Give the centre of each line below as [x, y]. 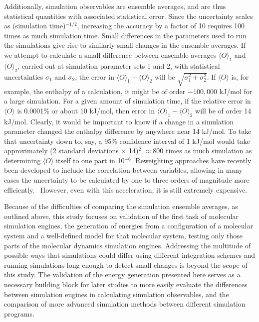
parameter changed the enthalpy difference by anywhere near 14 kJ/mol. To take [128, 131]
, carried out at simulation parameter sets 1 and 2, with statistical [119, 65]
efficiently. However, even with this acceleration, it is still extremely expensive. [126, 189]
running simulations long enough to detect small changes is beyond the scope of [126, 265]
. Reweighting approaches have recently [191, 160]
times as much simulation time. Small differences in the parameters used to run [125, 35]
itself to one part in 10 [90, 160]
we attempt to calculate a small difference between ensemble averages [110, 54]
